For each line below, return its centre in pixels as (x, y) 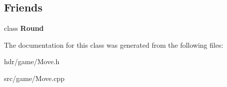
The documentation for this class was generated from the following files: (114, 44)
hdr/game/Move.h (32, 61)
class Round (24, 28)
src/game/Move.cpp (34, 78)
